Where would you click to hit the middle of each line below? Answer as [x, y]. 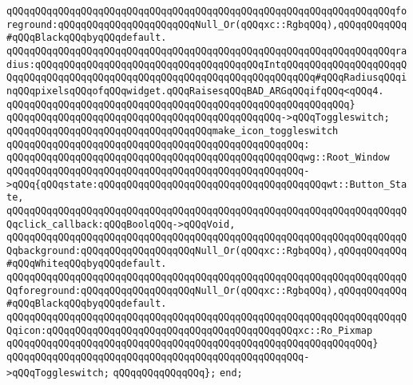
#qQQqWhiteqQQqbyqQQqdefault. [87, 264]
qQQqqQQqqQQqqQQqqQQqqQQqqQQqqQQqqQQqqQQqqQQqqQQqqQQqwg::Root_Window [198, 158]
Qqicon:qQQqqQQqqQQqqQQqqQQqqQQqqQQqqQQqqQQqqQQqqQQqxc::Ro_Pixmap [190, 330]
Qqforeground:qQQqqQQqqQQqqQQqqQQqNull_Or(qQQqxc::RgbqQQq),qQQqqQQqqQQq [207, 290]
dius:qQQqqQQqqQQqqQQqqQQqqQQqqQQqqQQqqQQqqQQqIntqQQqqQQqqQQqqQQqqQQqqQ [207, 64]
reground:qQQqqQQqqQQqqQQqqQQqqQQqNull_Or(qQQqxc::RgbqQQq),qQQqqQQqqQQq [207, 24]
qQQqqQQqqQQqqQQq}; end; [178, 373]
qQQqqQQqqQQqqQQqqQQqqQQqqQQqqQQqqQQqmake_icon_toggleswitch [173, 131]
